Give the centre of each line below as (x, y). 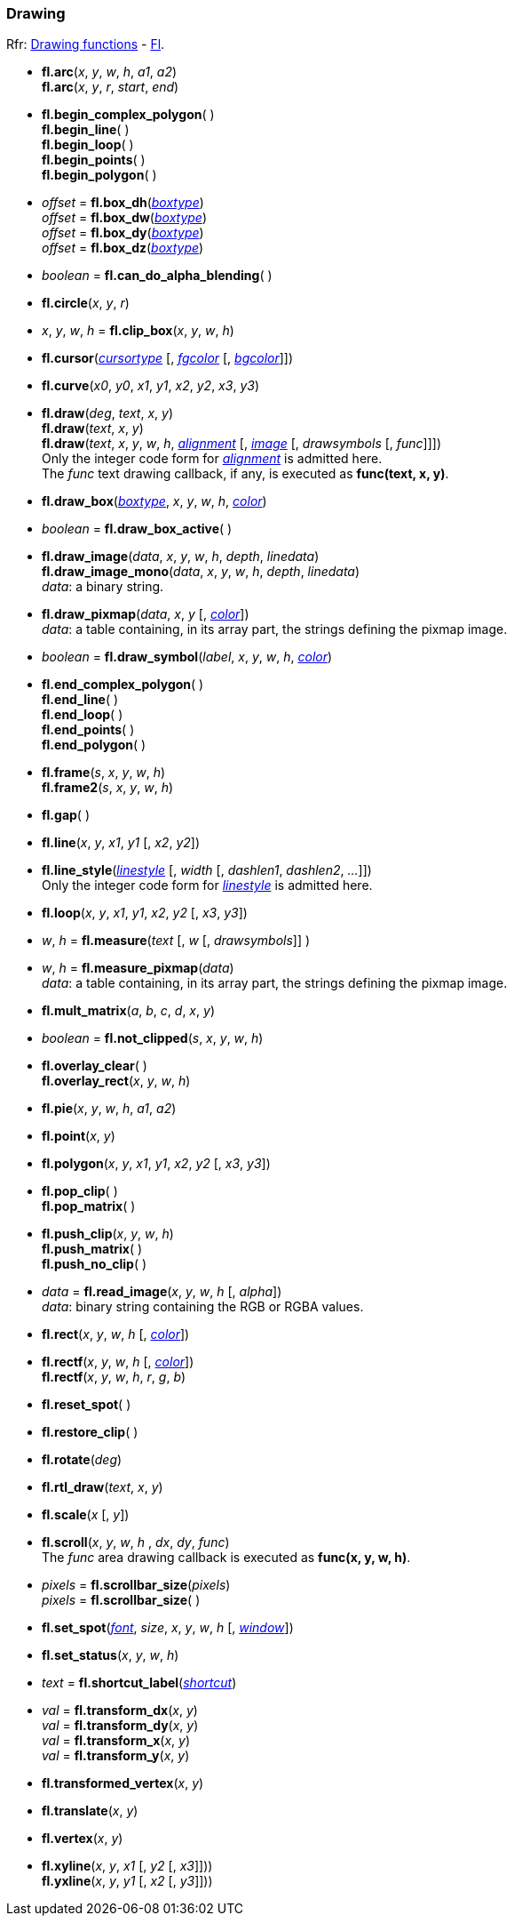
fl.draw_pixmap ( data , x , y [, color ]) (146, 614)
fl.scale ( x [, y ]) (86, 1515)
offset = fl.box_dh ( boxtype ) (123, 203)
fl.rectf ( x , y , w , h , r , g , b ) (114, 1377)
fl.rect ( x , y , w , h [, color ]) (116, 1334)
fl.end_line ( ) (80, 700)
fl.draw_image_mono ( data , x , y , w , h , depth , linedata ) (201, 572)
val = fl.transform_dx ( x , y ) (120, 1711)
